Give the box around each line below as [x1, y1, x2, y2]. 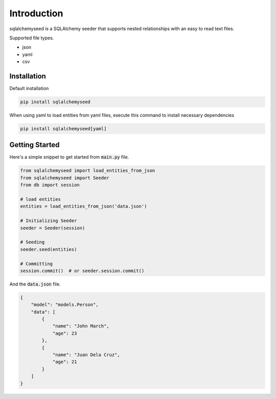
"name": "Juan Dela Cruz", [52, 352, 120, 358]
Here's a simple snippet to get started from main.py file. [9, 154, 129, 160]
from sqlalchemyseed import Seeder [20, 175, 109, 181]
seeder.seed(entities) [20, 246, 77, 252]
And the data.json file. [9, 281, 61, 287]
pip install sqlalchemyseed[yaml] [20, 126, 107, 131]
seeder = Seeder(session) [20, 225, 85, 231]
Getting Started [9, 140, 60, 149]
